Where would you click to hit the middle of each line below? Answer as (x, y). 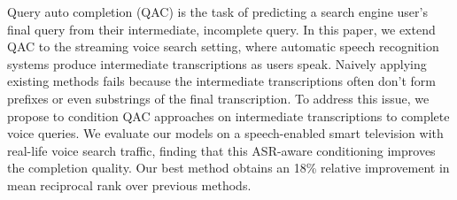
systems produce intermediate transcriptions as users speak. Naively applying (217, 63)
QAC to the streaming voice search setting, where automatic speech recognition (223, 46)
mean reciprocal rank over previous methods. (129, 185)
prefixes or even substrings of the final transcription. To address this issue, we (218, 98)
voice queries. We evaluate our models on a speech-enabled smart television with (225, 133)
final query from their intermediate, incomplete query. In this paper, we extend (221, 29)
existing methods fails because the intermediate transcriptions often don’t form (222, 81)
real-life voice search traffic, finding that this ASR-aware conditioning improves (221, 150)
